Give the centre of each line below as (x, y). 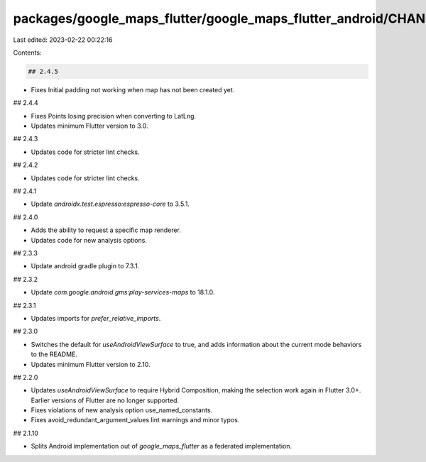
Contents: (27, 53)
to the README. (54, 354)
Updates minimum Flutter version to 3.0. (89, 126)
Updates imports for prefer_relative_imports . (96, 318)
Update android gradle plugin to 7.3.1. (85, 266)
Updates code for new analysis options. (89, 240)
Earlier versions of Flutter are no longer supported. (105, 400)
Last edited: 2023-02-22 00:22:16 (63, 40)
